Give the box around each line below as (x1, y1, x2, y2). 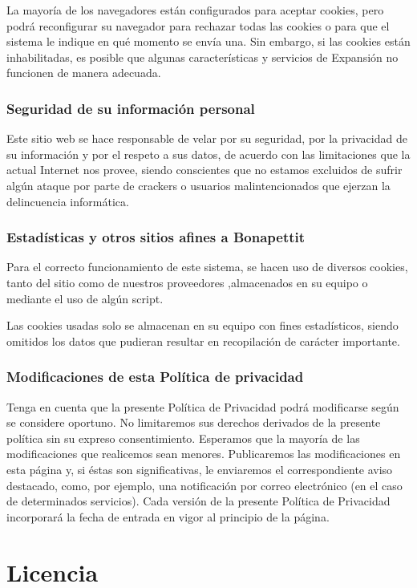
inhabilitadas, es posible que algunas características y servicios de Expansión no (6, 48, 399, 65)
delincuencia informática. (6, 193, 129, 209)
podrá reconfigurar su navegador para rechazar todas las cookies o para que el (6, 17, 390, 34)
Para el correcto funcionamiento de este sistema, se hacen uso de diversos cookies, (6, 258, 408, 275)
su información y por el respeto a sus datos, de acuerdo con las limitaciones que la (6, 145, 411, 162)
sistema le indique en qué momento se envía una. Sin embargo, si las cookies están (6, 33, 411, 50)
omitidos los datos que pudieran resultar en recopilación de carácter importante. (6, 332, 400, 349)
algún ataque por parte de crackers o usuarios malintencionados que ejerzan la (6, 176, 391, 193)
